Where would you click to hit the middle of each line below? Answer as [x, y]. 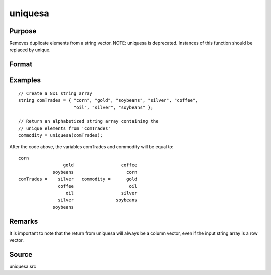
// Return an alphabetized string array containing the [88, 121]
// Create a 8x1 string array [55, 93]
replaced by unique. [30, 50]
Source [21, 255]
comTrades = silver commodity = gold [78, 179]
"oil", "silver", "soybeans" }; [113, 107]
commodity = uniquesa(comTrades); [60, 135]
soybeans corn [95, 172]
